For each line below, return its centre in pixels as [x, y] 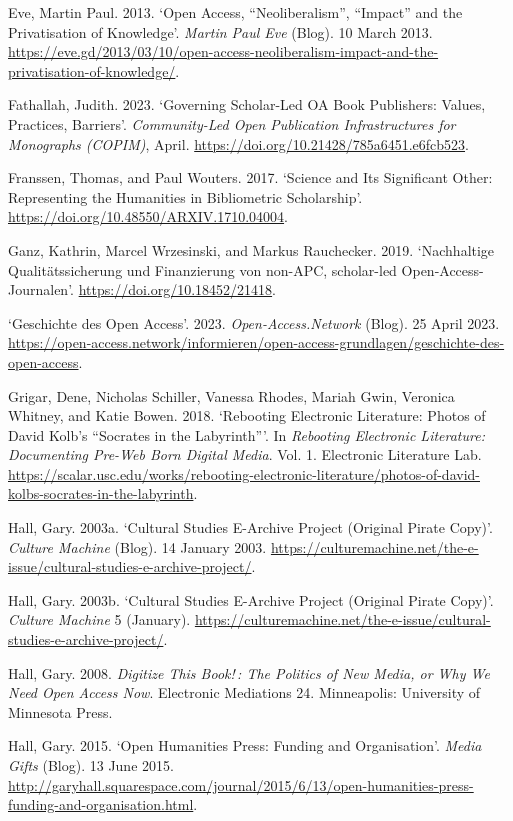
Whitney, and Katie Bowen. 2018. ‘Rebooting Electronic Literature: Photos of [247, 415]
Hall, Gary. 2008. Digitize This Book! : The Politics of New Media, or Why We [249, 672]
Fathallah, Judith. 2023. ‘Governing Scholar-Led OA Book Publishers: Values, [247, 104]
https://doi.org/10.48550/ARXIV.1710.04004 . [148, 216]
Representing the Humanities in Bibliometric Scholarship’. [185, 196]
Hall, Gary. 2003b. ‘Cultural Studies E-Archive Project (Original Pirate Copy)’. [251, 599]
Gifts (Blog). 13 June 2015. [91, 765]
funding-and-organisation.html [101, 804]
